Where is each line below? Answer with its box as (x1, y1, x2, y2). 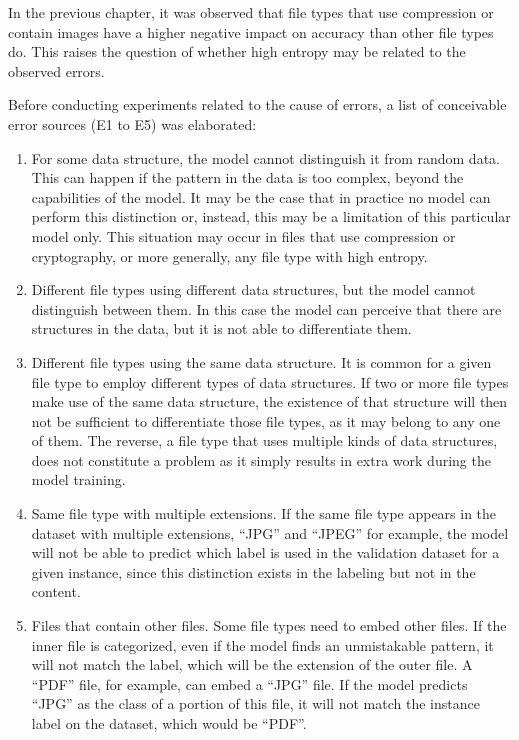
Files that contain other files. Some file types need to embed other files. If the (31, 615, 507, 636)
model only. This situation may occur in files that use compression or (31, 225, 456, 246)
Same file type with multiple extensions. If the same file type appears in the (31, 503, 497, 524)
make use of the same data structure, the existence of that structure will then (31, 391, 508, 412)
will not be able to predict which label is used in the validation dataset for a (31, 542, 500, 563)
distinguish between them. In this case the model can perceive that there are (31, 298, 502, 319)
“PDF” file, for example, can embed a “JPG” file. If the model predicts (31, 673, 468, 694)
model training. (31, 469, 126, 490)
